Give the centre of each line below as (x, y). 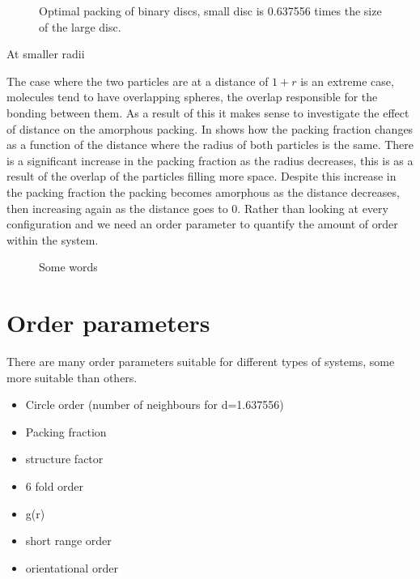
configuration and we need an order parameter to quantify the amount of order (202, 224)
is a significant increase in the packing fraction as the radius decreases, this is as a (210, 160)
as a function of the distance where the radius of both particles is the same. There (210, 145)
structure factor (64, 459)
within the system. (53, 239)
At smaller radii (46, 54)
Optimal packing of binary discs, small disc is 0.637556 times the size (210, 11)
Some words (68, 267)
